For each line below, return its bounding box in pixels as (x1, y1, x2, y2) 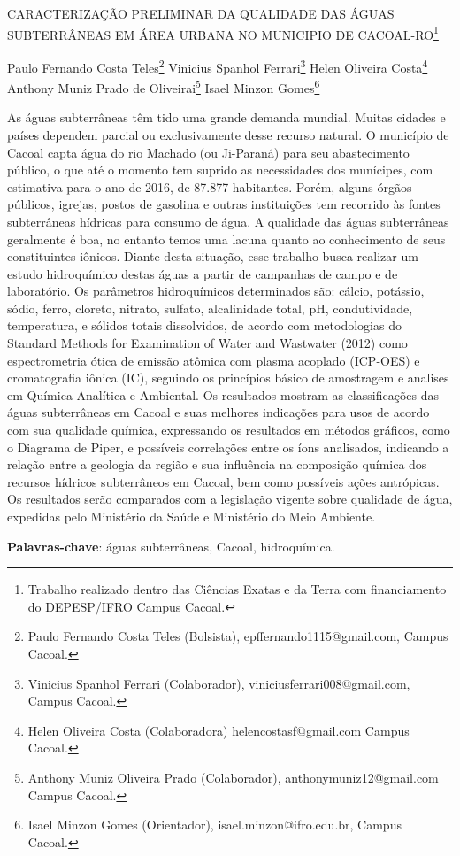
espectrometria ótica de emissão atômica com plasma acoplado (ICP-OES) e (7, 351, 420, 369)
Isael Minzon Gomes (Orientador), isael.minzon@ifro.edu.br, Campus (27, 815, 402, 834)
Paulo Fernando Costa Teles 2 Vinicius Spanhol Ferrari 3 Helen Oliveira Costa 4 (7, 55, 428, 76)
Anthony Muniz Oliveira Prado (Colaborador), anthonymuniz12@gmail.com (27, 767, 439, 786)
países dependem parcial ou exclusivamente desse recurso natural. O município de (7, 125, 449, 143)
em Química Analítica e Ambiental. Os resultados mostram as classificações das (7, 385, 439, 404)
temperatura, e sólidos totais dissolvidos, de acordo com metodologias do (7, 316, 402, 335)
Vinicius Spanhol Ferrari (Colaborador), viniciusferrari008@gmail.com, (27, 674, 410, 692)
